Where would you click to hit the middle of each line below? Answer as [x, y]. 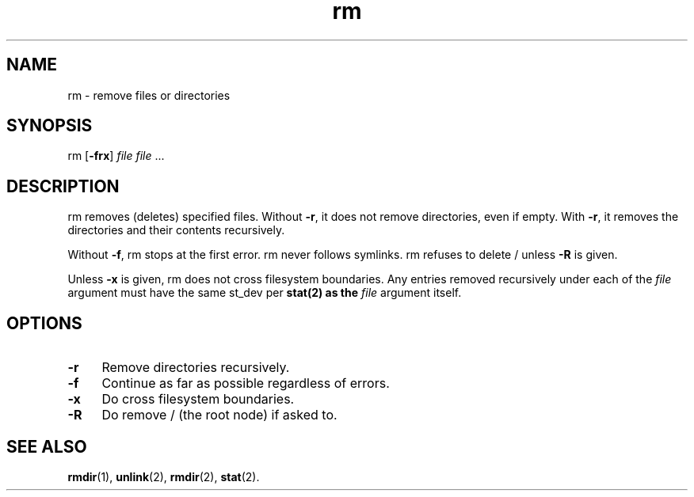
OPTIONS [44, 323]
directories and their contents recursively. [176, 230]
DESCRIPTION [63, 186]
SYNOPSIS [50, 126]
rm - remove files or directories [149, 95]
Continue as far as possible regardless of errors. [246, 383]
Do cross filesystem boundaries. [198, 399]
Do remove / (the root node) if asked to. [219, 415]
